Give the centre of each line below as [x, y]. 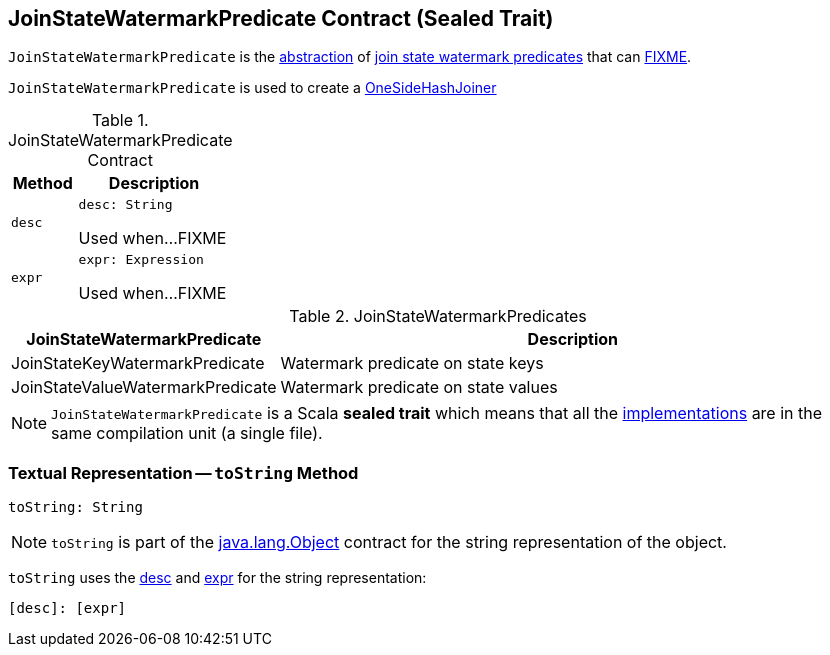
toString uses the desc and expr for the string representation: [217, 578]
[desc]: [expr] [67, 608]
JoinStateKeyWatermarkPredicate [138, 363]
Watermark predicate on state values [419, 387]
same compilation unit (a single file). [187, 433]
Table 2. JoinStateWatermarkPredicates [438, 316]
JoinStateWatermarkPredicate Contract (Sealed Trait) [281, 18]
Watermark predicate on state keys [412, 363]
